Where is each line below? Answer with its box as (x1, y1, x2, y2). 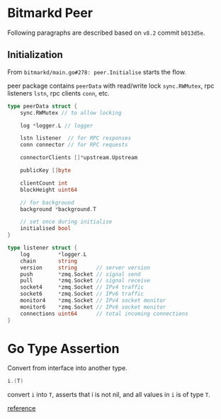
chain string (20, 257, 78, 265)
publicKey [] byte (20, 167, 72, 174)
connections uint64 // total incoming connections (20, 310, 189, 317)
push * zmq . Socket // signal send (20, 270, 141, 277)
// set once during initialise (20, 218, 113, 226)
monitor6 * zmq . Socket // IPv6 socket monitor (20, 303, 166, 311)
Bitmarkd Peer (7, 5, 93, 21)
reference (7, 404, 36, 413)
